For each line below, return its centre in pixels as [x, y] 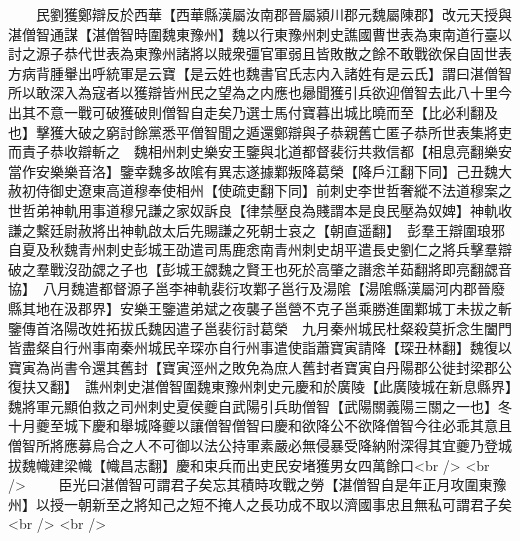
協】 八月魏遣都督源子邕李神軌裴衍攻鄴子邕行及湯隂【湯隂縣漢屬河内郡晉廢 [256, 288]
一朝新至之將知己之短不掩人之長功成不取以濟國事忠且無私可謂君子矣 [287, 503]
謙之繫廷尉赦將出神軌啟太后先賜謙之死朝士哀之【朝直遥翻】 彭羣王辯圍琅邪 [256, 229]
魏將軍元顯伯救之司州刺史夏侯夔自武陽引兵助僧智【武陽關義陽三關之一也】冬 [260, 405]
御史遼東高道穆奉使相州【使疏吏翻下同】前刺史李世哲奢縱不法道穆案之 [280, 190]
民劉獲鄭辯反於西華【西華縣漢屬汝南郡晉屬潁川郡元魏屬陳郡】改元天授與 [273, 14]
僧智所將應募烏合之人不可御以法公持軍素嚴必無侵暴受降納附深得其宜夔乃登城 [260, 445]
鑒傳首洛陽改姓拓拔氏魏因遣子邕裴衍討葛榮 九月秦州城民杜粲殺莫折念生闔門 [260, 327]
